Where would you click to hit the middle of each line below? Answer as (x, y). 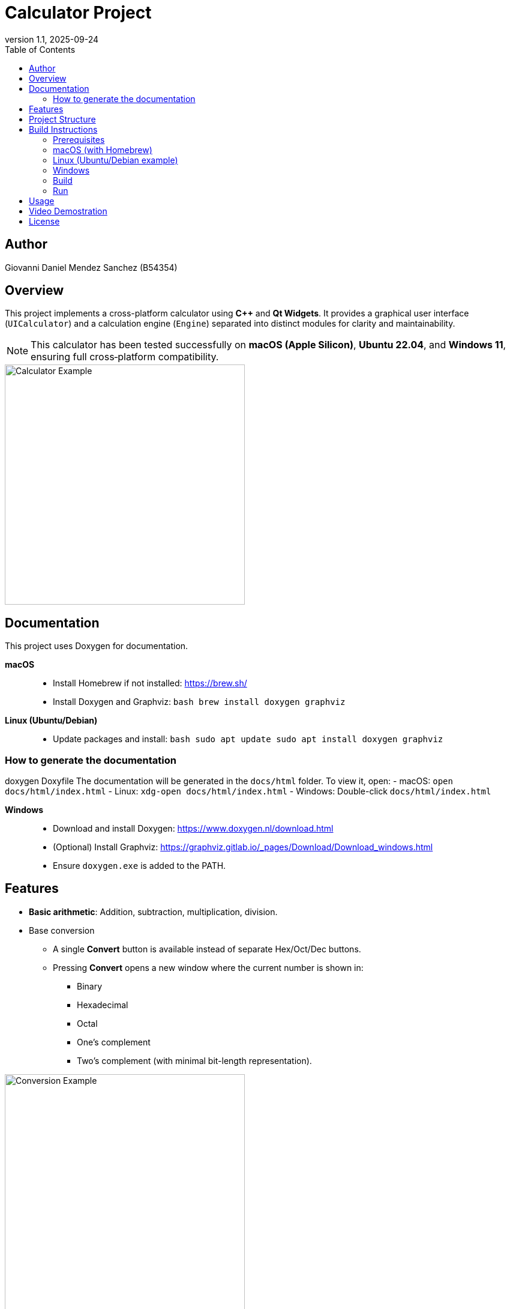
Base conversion (62, 930)
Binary (90, 986)
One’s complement (114, 1042)
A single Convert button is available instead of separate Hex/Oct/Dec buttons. (207, 949)
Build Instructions (63, 129)
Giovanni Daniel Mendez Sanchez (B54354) (91, 267)
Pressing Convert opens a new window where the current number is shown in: (208, 967)
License (44, 221)
